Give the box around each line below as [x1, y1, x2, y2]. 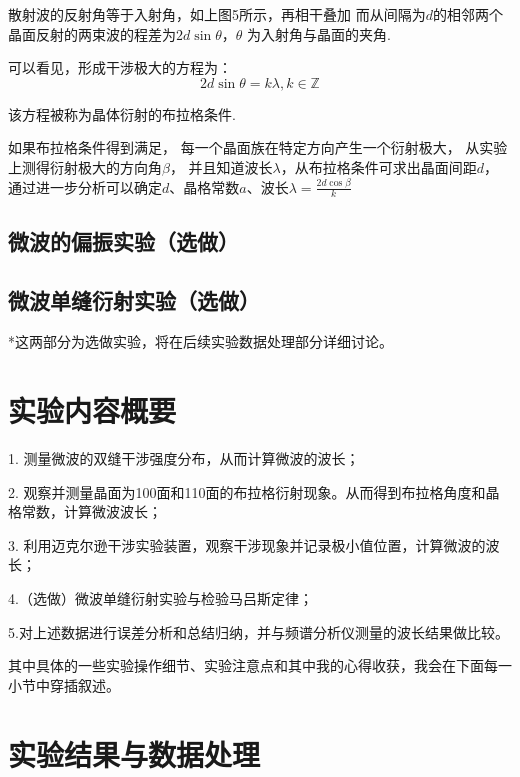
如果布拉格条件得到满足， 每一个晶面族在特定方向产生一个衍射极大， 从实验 [8, 137, 508, 158]
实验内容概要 [8, 390, 177, 431]
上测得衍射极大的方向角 [8, 156, 162, 177]
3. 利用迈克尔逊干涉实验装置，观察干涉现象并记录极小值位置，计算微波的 [8, 534, 486, 555]
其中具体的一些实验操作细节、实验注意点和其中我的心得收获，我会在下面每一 [8, 655, 512, 676]
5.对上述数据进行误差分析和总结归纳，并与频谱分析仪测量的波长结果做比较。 [8, 621, 509, 642]
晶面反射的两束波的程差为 [8, 23, 176, 44]
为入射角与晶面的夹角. [247, 23, 391, 44]
